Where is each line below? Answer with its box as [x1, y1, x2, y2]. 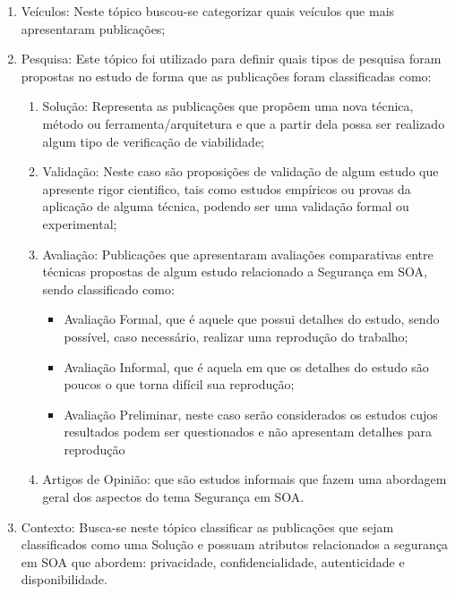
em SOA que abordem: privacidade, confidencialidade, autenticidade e [21, 552, 405, 571]
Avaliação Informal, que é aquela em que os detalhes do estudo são [64, 357, 429, 376]
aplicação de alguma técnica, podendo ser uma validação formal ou [42, 197, 409, 216]
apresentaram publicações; [21, 19, 166, 38]
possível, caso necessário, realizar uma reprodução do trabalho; [64, 327, 408, 345]
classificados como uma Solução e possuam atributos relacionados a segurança [21, 535, 449, 554]
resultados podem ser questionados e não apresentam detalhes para [64, 422, 432, 441]
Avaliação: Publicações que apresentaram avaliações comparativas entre [42, 244, 434, 263]
